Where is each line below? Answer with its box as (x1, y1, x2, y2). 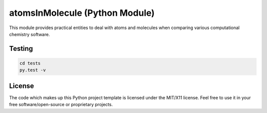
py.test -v (19, 67, 46, 73)
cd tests (19, 60, 41, 66)
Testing (9, 44, 33, 53)
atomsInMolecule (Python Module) (9, 7, 155, 18)
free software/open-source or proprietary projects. (9, 102, 113, 108)
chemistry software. (9, 31, 50, 37)
